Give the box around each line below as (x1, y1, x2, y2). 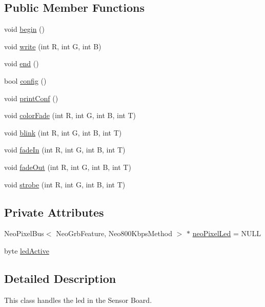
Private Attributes (4, 204, 104, 220)
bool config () (4, 75, 47, 86)
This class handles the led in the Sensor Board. (4, 294, 152, 305)
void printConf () (4, 92, 58, 103)
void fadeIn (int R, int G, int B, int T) (4, 144, 126, 155)
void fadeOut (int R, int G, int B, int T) (4, 161, 131, 172)
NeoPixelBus (4, 228, 44, 239)
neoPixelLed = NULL (192, 228, 261, 239)
